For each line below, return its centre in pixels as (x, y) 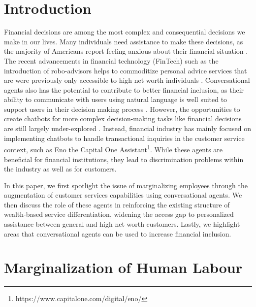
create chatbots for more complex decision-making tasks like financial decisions (123, 119)
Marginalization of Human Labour (123, 267)
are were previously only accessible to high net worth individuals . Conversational (127, 80)
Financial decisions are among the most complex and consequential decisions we (125, 32)
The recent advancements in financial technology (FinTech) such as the (111, 60)
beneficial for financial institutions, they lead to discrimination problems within (124, 159)
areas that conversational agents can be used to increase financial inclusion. (118, 233)
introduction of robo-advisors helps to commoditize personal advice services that (126, 70)
